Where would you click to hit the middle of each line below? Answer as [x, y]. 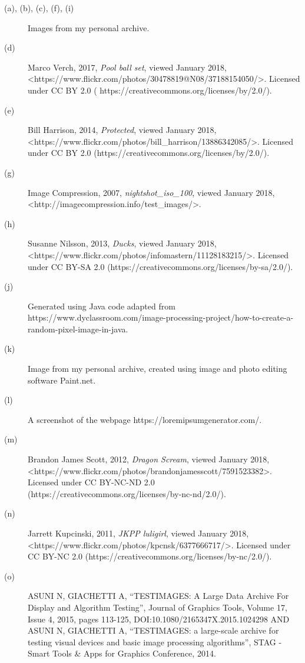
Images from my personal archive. [89, 27]
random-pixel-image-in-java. [78, 329]
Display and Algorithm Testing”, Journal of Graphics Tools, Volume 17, [158, 607]
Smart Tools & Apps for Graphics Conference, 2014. [122, 653]
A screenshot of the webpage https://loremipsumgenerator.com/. [145, 419]
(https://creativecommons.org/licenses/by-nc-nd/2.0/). [127, 493]
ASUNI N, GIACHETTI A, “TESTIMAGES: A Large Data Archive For [158, 596]
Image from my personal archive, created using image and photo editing [158, 369]
